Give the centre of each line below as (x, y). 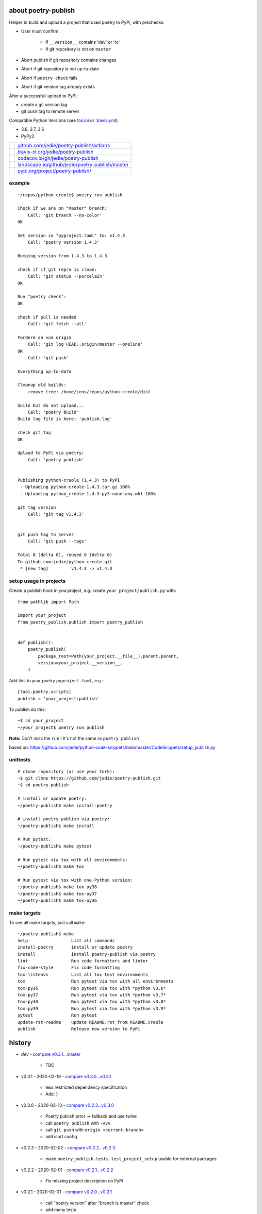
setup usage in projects (37, 581)
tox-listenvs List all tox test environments (83, 974)
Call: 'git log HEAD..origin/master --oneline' (85, 344)
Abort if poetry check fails (49, 78)
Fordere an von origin (45, 337)
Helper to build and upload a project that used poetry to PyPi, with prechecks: (87, 22)
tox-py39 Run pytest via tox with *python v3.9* (92, 1008)
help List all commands (66, 940)
